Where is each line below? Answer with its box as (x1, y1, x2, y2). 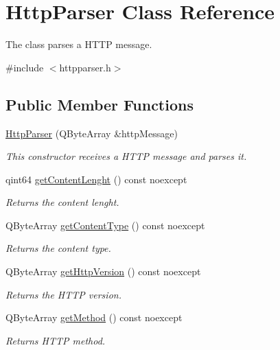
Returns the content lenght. (5, 195, 119, 209)
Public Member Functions (5, 93, 194, 115)
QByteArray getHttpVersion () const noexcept (5, 264, 201, 279)
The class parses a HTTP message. (5, 37, 152, 51)
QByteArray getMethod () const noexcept (5, 310, 183, 325)
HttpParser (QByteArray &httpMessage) (5, 126, 178, 140)
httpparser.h (59, 60, 111, 74)
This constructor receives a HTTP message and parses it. (5, 149, 247, 163)
